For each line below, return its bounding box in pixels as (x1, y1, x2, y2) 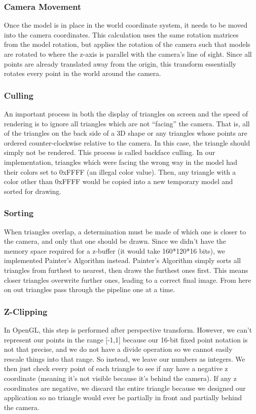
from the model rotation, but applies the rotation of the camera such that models (4, 39, 251, 49)
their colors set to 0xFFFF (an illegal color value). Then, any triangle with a (4, 166, 236, 177)
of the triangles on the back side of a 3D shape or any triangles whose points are (4, 128, 248, 138)
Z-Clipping (4, 305, 47, 317)
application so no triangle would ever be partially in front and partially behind (4, 392, 242, 403)
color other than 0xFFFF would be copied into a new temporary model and (4, 176, 233, 187)
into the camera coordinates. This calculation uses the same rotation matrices (4, 29, 239, 39)
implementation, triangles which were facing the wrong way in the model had (4, 156, 238, 167)
